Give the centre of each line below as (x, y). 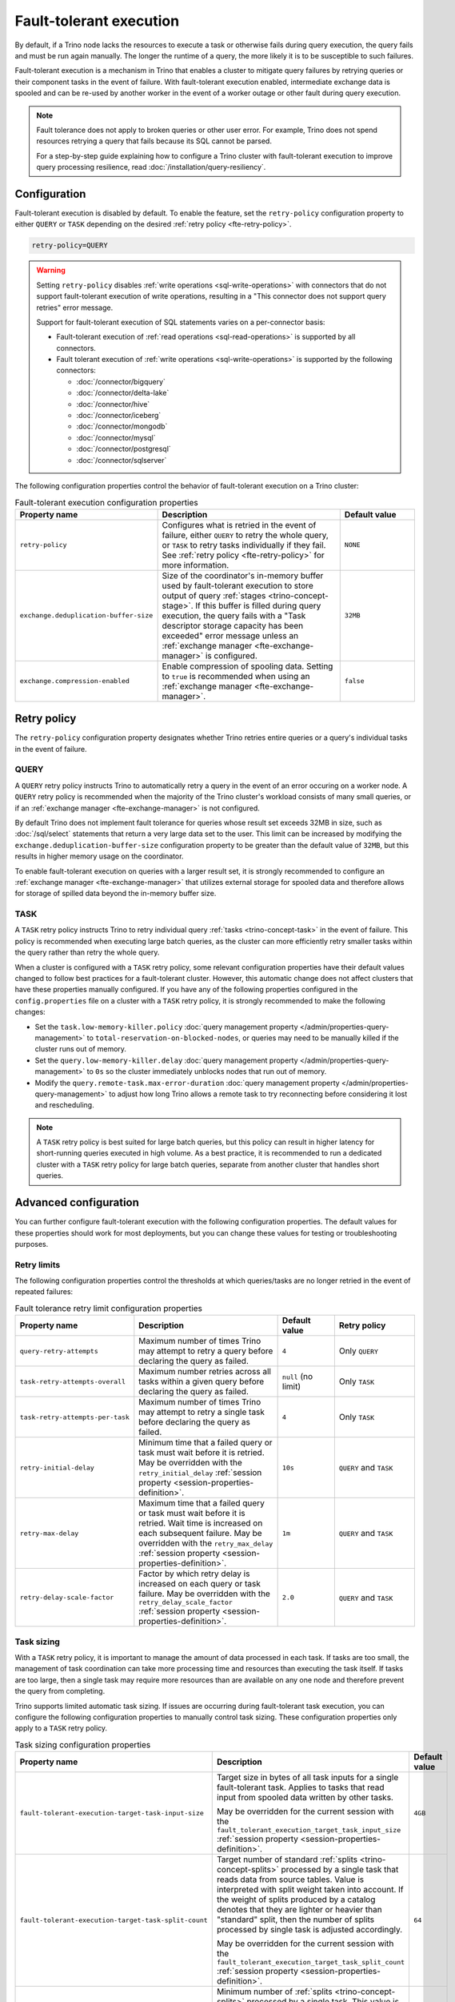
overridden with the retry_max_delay (206, 1543)
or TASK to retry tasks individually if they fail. (244, 545)
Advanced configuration (77, 1202)
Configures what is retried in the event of (239, 525)
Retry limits (38, 1264)
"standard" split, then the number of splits (295, 1920)
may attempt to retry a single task (202, 1412)
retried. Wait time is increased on (201, 1523)
